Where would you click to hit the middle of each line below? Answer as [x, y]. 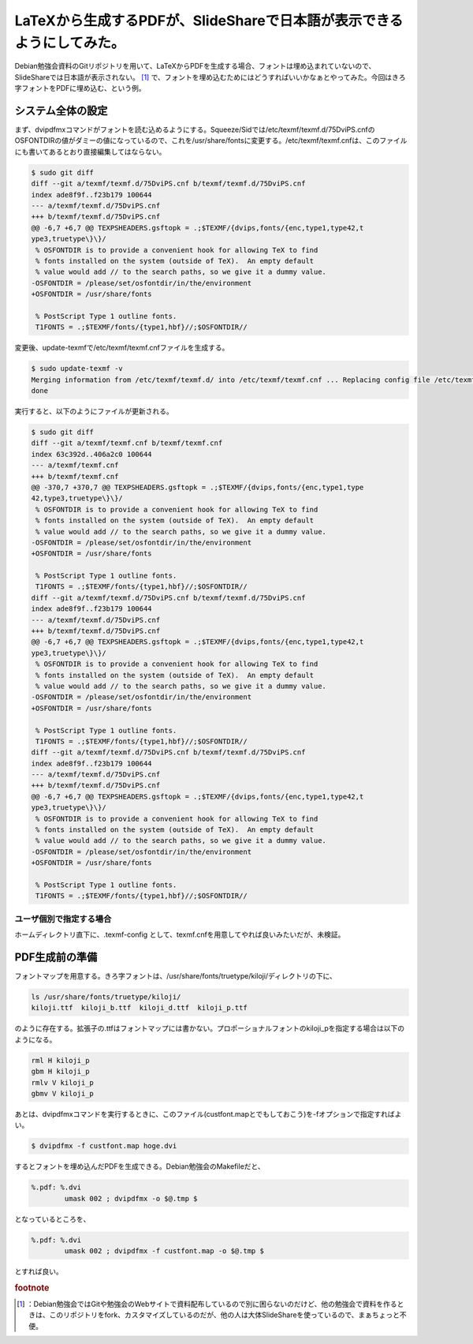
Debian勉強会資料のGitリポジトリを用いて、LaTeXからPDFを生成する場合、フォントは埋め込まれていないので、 [195, 66]
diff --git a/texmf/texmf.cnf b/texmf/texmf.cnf [127, 443]
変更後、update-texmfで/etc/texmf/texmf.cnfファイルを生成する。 [122, 348]
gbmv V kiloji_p [63, 1093]
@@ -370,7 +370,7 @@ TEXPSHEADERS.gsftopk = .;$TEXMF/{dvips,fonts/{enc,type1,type [197, 487]
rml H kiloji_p [60, 1060]
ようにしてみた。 [70, 43]
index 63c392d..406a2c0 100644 [92, 454]
